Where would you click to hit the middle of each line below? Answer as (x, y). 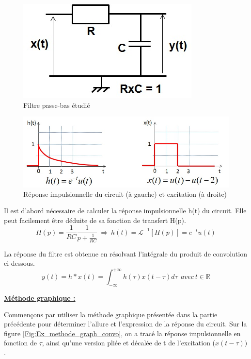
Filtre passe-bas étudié (57, 105)
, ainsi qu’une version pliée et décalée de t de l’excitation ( (129, 343)
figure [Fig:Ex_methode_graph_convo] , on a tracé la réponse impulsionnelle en (122, 333)
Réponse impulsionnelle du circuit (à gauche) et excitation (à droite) (125, 194)
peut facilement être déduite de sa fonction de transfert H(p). (95, 220)
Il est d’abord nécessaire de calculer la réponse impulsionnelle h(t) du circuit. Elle (125, 211)
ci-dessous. (19, 263)
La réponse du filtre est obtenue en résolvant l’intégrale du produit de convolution (125, 253)
